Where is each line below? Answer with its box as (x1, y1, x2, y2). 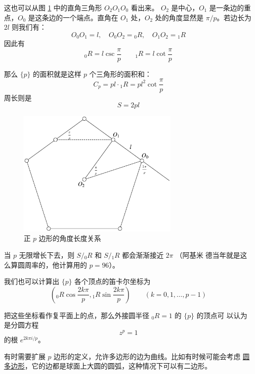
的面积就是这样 (33, 68, 82, 79)
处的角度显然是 (155, 12, 204, 22)
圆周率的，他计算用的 (17, 259, 87, 270)
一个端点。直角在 (63, 12, 119, 22)
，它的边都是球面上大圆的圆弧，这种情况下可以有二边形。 (25, 361, 212, 371)
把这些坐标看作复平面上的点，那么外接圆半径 (4, 310, 149, 320)
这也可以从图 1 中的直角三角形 (4, 2, 102, 12)
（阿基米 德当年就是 (175, 249, 240, 260)
